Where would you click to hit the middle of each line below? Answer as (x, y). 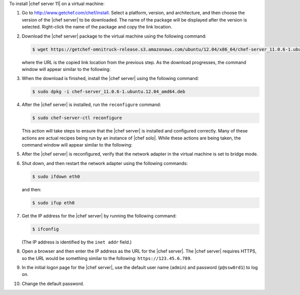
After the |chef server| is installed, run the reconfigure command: (91, 104)
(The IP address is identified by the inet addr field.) (77, 242)
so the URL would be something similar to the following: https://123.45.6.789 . (107, 258)
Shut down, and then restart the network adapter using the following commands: (105, 163)
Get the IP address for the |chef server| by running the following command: (99, 215)
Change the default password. (53, 283)
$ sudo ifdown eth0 (56, 176)
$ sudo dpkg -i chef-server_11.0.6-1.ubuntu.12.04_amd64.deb (109, 92)
